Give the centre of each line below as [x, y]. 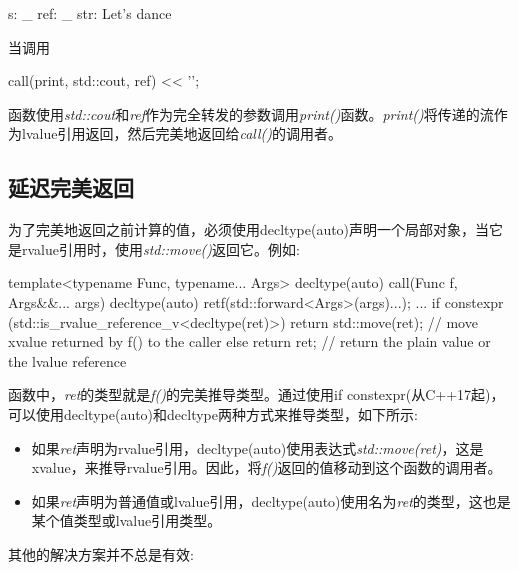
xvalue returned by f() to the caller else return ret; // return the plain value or [249, 341]
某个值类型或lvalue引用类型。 [126, 520]
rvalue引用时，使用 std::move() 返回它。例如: [160, 248]
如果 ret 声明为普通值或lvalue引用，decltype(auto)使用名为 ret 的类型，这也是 [271, 500]
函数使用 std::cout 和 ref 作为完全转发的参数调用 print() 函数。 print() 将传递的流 [251, 113]
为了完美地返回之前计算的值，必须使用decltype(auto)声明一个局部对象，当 [249, 229]
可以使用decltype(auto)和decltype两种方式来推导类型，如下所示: [213, 413]
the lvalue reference [67, 360]
